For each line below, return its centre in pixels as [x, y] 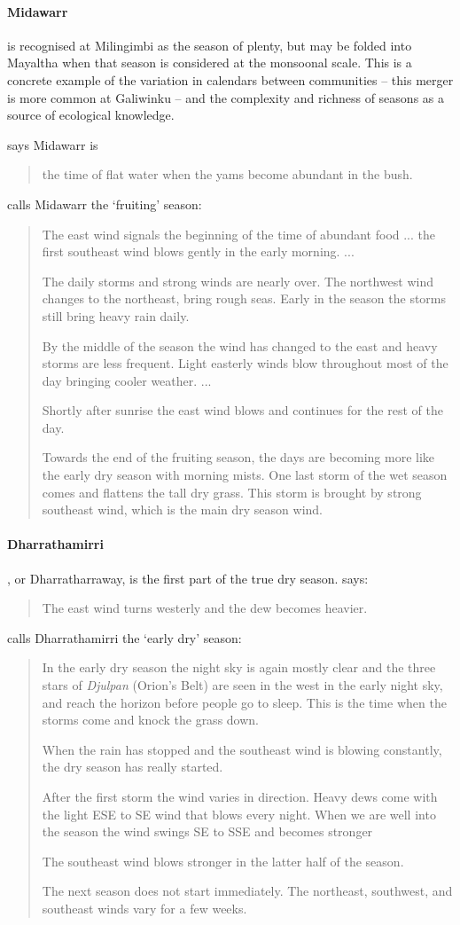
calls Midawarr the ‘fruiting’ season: [105, 204]
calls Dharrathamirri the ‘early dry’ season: [125, 637]
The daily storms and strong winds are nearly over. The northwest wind [238, 281]
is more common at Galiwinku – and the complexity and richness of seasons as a [226, 97]
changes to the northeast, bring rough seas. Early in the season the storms [244, 298]
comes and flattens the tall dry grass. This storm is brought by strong [232, 492]
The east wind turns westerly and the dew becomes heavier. [205, 608]
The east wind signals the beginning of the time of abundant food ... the [239, 234]
